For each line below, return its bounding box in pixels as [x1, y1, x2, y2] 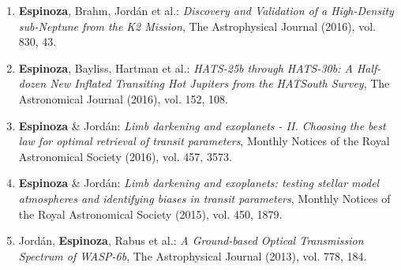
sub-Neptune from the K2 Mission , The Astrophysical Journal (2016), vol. [18, 17, 376, 34]
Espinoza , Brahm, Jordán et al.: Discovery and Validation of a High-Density [18, 2, 394, 18]
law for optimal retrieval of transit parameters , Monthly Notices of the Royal [18, 133, 390, 149]
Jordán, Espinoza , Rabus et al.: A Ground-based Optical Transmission [18, 232, 364, 249]
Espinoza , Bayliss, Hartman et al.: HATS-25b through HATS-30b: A [18, 59, 353, 76]
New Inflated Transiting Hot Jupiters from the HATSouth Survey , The [50, 75, 390, 92]
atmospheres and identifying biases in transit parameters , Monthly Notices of [18, 189, 391, 206]
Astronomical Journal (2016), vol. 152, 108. [18, 90, 228, 107]
